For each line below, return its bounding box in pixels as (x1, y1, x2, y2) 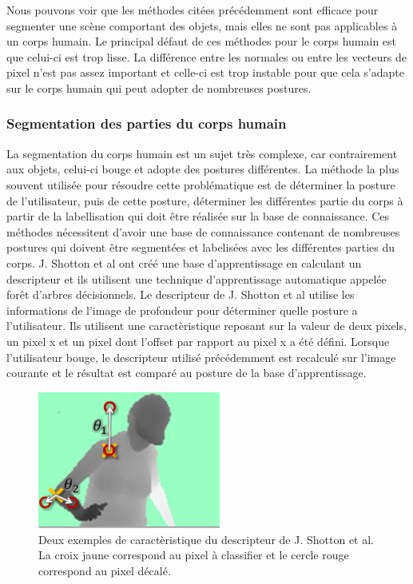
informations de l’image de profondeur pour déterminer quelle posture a (6, 301, 358, 318)
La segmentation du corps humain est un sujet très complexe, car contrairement (6, 145, 398, 161)
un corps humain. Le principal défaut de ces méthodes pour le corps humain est (6, 33, 397, 50)
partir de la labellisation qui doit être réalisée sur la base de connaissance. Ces (6, 208, 390, 224)
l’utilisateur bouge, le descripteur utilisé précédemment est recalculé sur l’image (6, 348, 396, 365)
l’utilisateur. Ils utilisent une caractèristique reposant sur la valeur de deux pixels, (6, 317, 407, 334)
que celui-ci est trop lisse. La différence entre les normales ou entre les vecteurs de (6, 48, 407, 65)
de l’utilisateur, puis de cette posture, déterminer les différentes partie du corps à (6, 192, 403, 209)
